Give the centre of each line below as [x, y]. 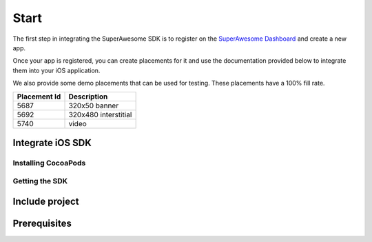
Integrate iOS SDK [52, 142]
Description [88, 97]
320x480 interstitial [100, 114]
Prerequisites [42, 224]
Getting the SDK [40, 181]
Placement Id [39, 97]
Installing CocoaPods [49, 163]
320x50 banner [94, 105]
